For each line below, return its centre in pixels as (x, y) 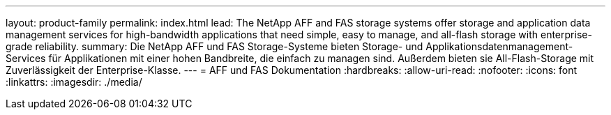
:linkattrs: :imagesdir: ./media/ (74, 82)
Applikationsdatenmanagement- (499, 46)
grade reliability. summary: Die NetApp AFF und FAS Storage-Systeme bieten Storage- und (214, 46)
